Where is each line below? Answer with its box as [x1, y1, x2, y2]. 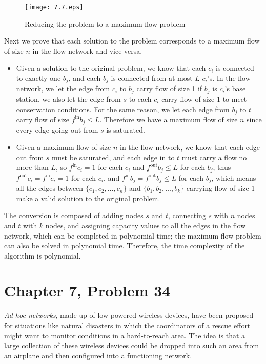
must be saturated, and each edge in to [52, 152, 175, 162]
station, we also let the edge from [16, 93, 121, 104]
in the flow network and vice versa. [32, 45, 142, 56]
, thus [213, 162, 231, 173]
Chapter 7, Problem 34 [4, 280, 171, 301]
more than [16, 162, 49, 173]
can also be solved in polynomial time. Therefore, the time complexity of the [4, 240, 245, 251]
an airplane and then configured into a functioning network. [4, 350, 192, 360]
